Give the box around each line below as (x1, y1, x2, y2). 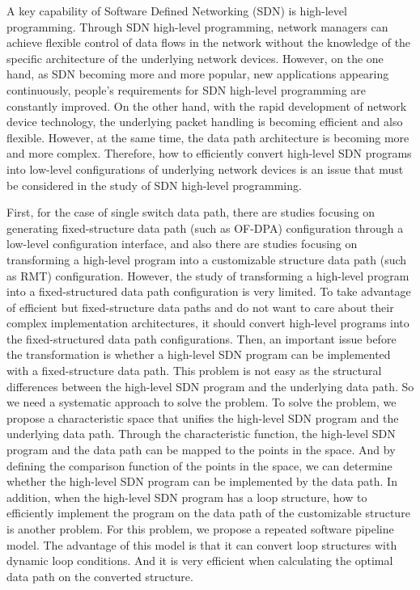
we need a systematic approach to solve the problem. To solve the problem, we (6, 394, 397, 411)
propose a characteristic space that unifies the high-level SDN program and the (6, 409, 399, 426)
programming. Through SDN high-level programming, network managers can (6, 18, 388, 35)
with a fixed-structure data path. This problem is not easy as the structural (6, 362, 382, 379)
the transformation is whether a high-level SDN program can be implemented (6, 346, 391, 363)
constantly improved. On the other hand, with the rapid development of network (6, 97, 407, 114)
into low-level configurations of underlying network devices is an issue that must (6, 160, 404, 177)
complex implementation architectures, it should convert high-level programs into (6, 314, 409, 331)
